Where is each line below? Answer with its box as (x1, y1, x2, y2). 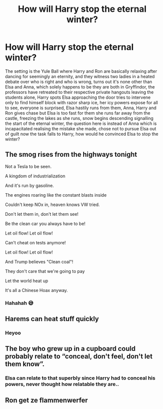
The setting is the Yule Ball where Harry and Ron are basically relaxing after (5, 68, 158, 74)
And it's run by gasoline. (5, 182, 54, 188)
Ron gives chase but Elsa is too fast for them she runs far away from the (5, 110, 151, 116)
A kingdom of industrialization (5, 173, 66, 179)
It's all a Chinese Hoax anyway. (5, 287, 68, 293)
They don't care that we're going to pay (5, 268, 85, 274)
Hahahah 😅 (5, 299, 34, 306)
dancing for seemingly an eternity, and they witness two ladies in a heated (5, 73, 155, 79)
